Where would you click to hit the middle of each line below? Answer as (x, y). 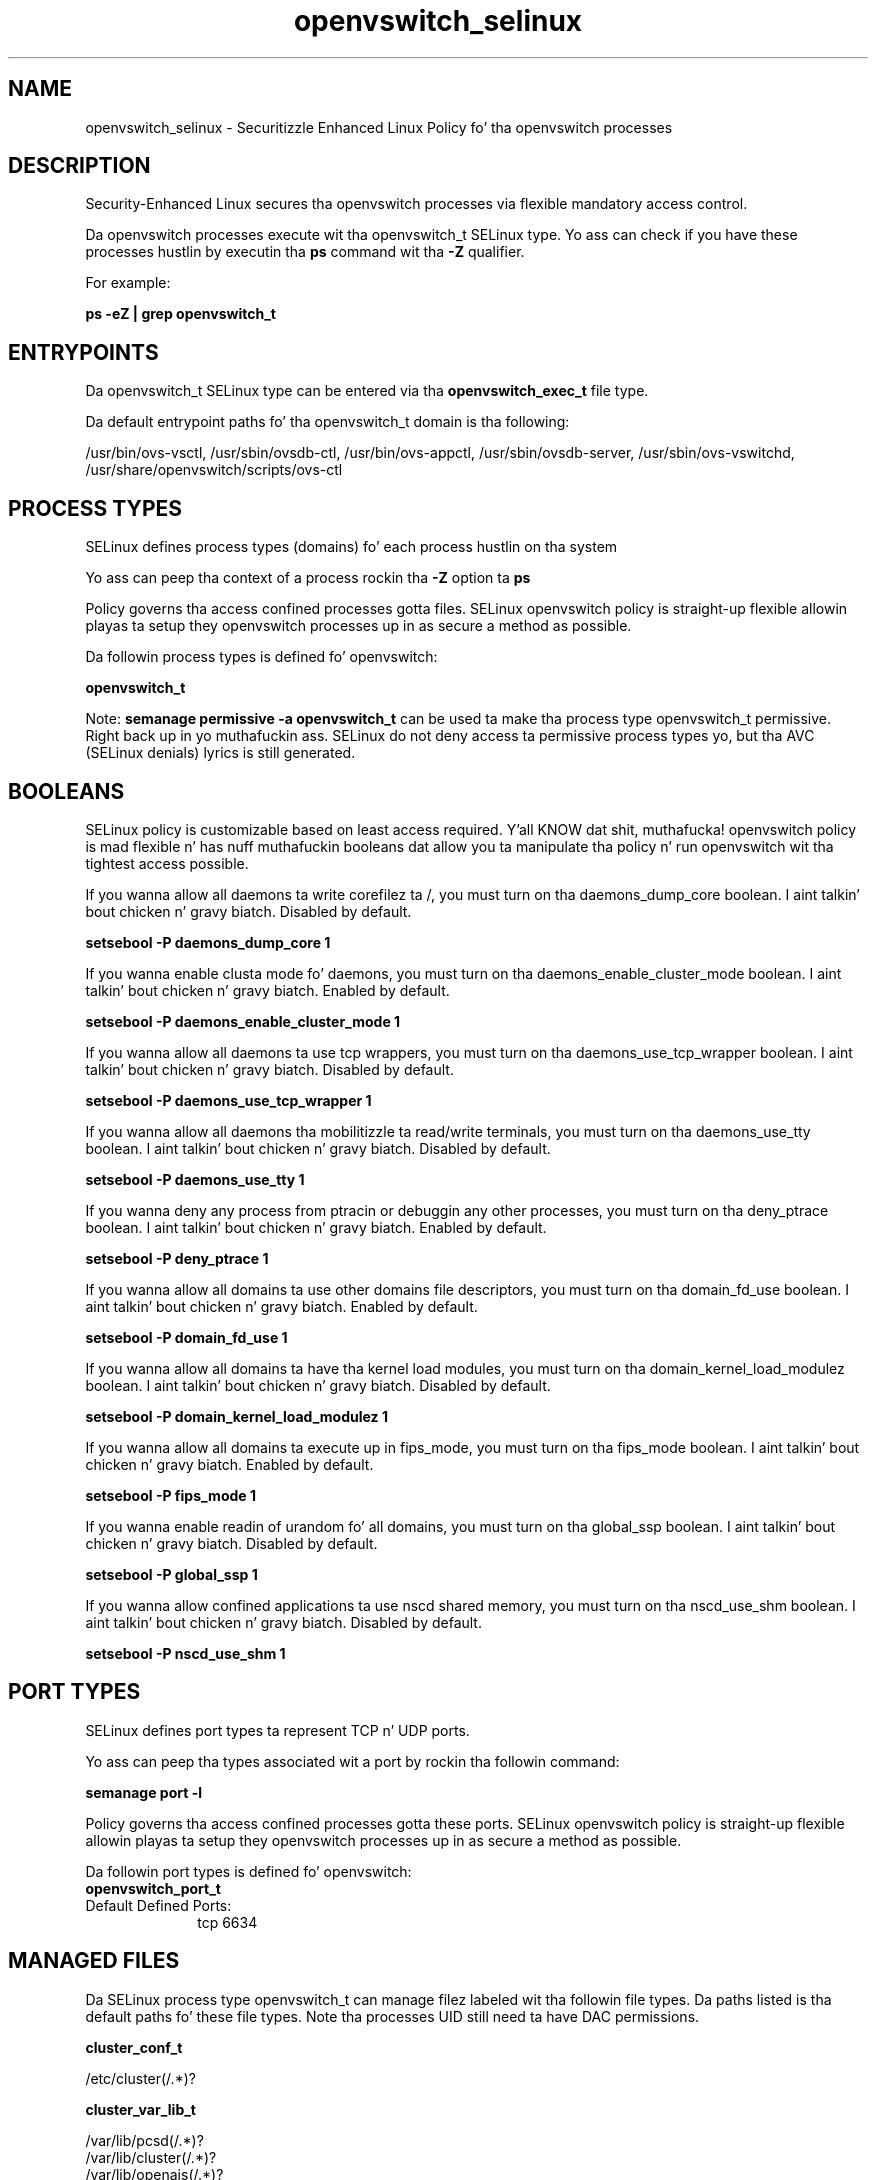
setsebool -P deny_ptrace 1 (177, 1258)
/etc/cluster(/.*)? (140, 2078)
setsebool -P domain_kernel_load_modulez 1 (236, 1416)
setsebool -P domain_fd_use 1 (186, 1337)
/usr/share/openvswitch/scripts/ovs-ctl (214, 470)
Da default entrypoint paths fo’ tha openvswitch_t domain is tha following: (327, 422)
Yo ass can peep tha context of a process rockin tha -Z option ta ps (308, 578)
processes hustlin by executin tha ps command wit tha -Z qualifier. (305, 252)
